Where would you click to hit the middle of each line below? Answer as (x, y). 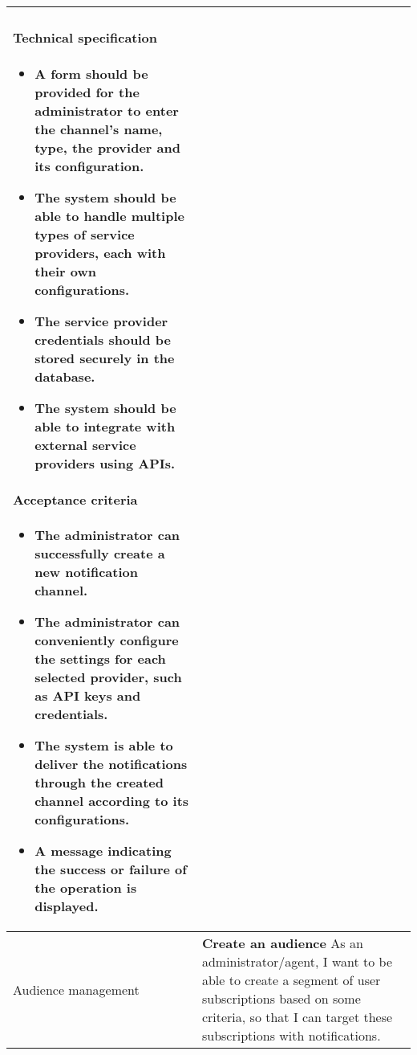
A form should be (91, 73)
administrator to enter (107, 110)
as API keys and (88, 696)
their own (66, 271)
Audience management (76, 989)
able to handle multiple (109, 215)
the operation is (86, 888)
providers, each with (100, 252)
